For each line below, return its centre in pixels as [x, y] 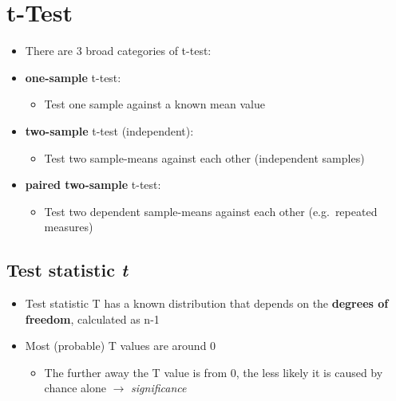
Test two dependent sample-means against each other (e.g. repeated [211, 211]
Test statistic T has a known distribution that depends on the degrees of [207, 303]
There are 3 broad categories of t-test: [118, 51]
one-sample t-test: [73, 77]
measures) [69, 227]
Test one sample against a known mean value [154, 104]
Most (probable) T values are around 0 [121, 346]
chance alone [75, 388]
